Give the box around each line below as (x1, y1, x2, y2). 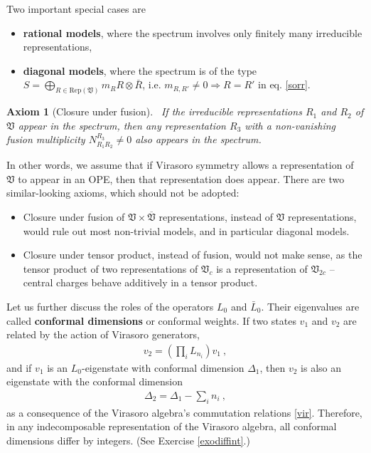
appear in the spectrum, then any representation (18, 118, 226, 132)
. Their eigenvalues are (261, 299, 360, 313)
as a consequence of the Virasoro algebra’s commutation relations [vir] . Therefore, (6, 405, 362, 420)
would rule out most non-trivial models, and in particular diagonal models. (23, 223, 350, 238)
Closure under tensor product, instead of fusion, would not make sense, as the (23, 247, 362, 262)
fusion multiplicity (6, 132, 85, 147)
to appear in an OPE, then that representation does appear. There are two (18, 171, 345, 186)
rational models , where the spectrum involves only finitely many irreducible (23, 25, 362, 40)
